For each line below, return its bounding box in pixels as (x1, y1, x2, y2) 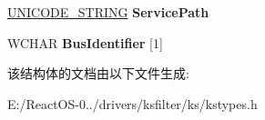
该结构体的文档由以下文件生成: (7, 64, 189, 83)
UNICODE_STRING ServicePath (7, 3, 209, 21)
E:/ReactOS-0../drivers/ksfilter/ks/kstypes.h (7, 94, 258, 113)
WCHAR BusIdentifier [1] (7, 33, 163, 52)
